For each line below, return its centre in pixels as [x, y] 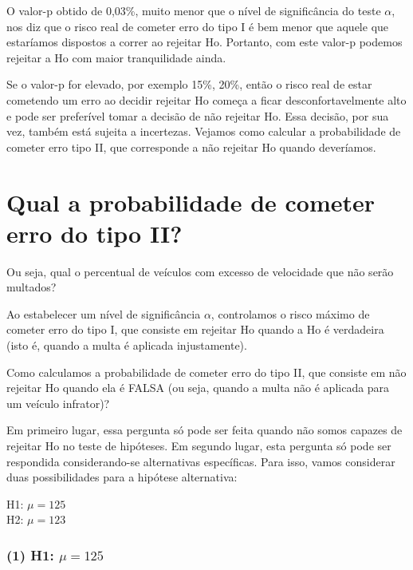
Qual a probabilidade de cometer [191, 202]
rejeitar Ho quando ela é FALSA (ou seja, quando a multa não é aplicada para [198, 388]
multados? [31, 287]
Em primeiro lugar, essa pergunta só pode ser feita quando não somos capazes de [205, 430]
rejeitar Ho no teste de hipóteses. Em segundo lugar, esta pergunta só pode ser [199, 445]
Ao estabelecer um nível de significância [104, 313]
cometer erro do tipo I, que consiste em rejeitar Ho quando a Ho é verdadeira [195, 329]
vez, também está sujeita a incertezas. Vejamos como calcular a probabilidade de [204, 131]
